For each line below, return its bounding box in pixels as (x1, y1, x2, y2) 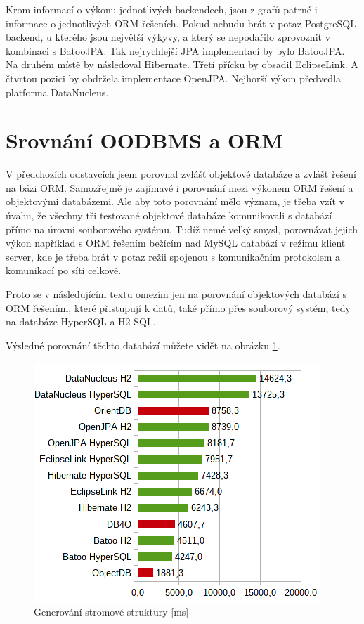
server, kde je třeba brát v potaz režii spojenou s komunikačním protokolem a (6, 249, 341, 264)
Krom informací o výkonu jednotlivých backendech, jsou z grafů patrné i (6, 2, 318, 16)
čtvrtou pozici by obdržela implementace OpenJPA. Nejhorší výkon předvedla (6, 70, 342, 85)
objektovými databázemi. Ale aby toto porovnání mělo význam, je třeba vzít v (6, 194, 344, 209)
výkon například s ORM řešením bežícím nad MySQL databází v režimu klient (6, 235, 346, 250)
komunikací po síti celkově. (6, 263, 122, 278)
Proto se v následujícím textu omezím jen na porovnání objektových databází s (6, 287, 347, 301)
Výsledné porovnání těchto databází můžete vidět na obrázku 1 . (6, 337, 280, 352)
